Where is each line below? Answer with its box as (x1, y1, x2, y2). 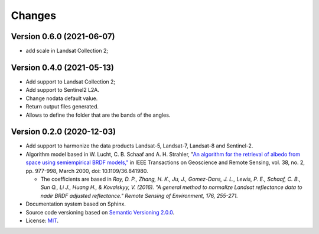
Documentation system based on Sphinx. (25, 200, 126, 207)
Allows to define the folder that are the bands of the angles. (25, 111, 171, 118)
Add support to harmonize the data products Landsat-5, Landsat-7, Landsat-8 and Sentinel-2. (25, 142, 253, 149)
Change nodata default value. (25, 95, 98, 102)
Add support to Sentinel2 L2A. (25, 86, 100, 94)
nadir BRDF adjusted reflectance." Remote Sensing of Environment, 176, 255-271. (40, 192, 239, 199)
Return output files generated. (25, 103, 99, 110)
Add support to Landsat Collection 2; (25, 78, 116, 85)
